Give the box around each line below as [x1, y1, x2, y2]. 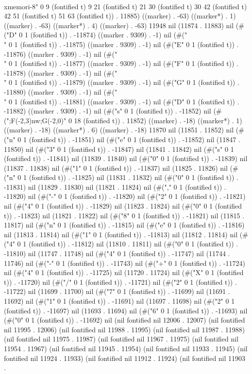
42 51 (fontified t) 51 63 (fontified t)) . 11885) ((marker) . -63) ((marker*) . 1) [4, 11, 236, 21]
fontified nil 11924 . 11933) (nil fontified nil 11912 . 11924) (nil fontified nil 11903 [4, 353, 246, 363]
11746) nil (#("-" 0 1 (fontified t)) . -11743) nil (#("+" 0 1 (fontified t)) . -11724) [4, 258, 245, 268]
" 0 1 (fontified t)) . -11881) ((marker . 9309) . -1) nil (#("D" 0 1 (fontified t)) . [4, 96, 239, 106]
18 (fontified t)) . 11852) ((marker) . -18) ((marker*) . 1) [74, 115, 242, 125]
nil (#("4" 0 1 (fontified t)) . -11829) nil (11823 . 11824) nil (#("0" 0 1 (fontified [4, 201, 242, 211]
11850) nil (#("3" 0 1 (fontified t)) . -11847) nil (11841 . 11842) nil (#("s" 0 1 [4, 144, 234, 154]
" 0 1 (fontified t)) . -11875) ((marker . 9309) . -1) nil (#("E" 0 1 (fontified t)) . [4, 39, 239, 49]
